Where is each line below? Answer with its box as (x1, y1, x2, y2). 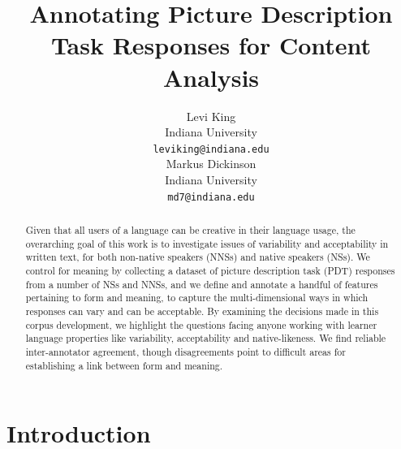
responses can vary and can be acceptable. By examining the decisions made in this (25, 304, 379, 317)
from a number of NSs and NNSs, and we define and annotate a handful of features (25, 277, 378, 291)
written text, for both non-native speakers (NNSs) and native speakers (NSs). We (25, 250, 370, 264)
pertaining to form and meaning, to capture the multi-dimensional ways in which (25, 291, 369, 304)
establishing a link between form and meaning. (25, 358, 223, 372)
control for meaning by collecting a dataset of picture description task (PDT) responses (25, 263, 395, 277)
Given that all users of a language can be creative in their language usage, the (25, 222, 356, 236)
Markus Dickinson (166, 155, 257, 172)
